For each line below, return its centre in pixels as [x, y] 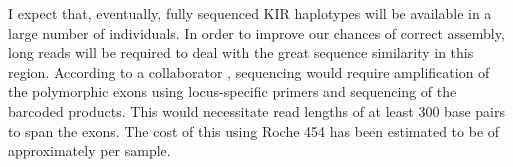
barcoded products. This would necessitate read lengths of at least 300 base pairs [256, 110]
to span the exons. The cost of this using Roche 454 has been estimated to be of [254, 130]
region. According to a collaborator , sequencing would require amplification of [249, 71]
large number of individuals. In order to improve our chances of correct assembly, [256, 32]
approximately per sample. [89, 150]
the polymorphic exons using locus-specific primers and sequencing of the [232, 91]
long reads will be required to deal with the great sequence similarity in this [241, 52]
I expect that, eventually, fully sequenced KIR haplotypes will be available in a [250, 13]
